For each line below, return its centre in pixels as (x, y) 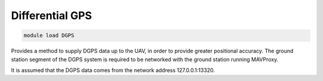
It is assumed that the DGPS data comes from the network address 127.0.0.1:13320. (113, 70)
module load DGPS (49, 35)
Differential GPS (51, 15)
